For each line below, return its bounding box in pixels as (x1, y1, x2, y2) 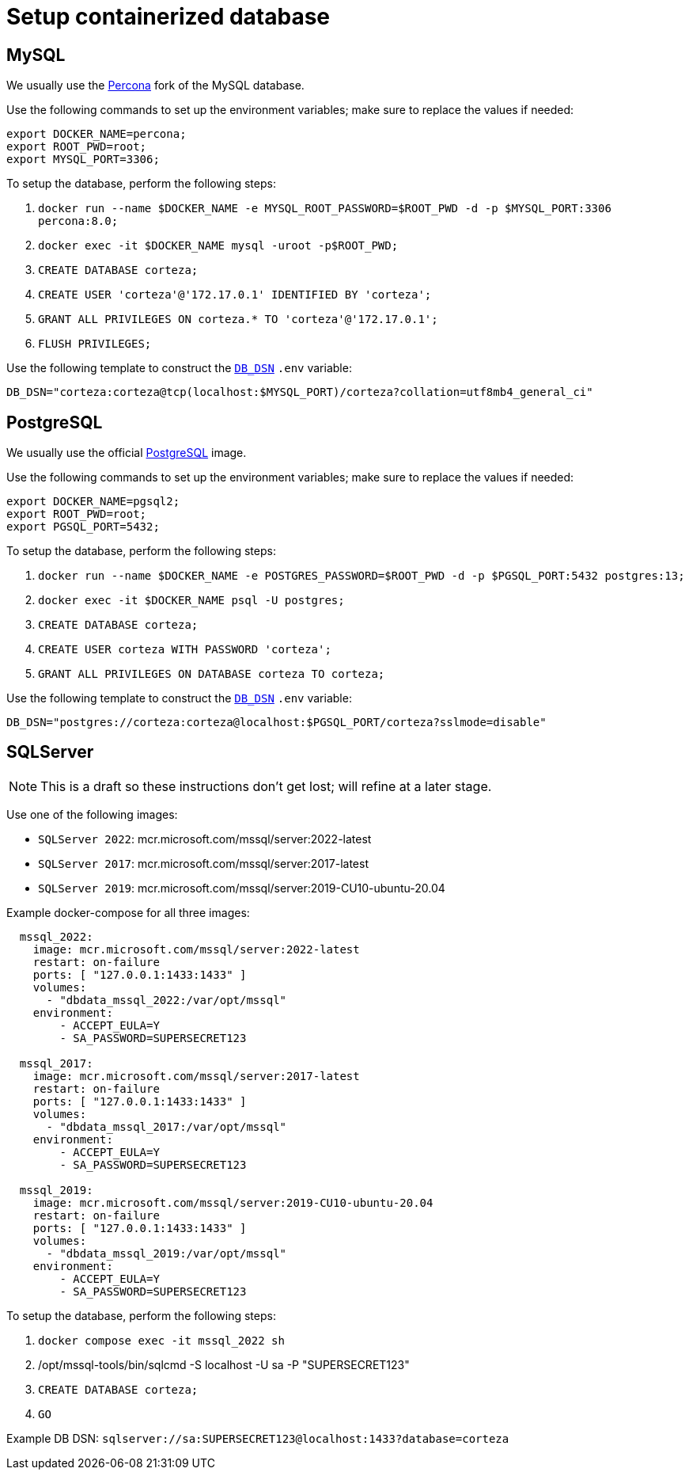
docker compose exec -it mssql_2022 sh (38, 1333, 285, 1347)
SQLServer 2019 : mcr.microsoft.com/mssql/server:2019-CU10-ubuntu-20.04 (38, 881, 445, 895)
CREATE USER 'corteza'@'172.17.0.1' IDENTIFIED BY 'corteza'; (38, 288, 432, 302)
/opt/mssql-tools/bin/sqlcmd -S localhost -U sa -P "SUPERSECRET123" (38, 1357, 410, 1371)
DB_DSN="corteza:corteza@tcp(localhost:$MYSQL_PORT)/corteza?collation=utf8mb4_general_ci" (6, 386, 593, 399)
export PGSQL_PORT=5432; (6, 520, 160, 534)
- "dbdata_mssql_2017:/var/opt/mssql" (46, 1120, 287, 1133)
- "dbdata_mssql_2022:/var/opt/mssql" (46, 993, 287, 1006)
